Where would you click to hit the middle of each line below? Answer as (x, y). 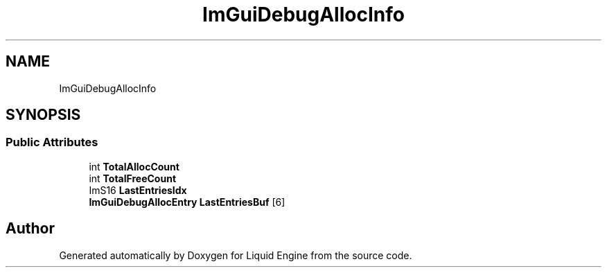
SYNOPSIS (43, 115)
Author (30, 229)
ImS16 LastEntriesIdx (138, 190)
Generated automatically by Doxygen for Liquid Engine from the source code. (236, 255)
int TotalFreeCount (133, 178)
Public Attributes (52, 142)
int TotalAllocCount (134, 166)
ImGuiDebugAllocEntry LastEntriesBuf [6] (187, 202)
